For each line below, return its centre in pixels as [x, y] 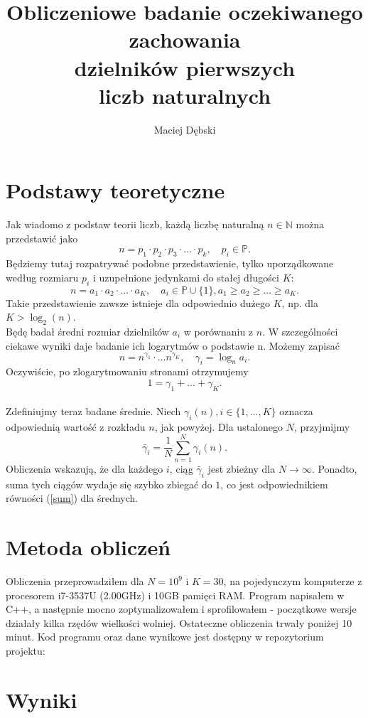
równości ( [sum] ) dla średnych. [72, 498]
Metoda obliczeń [88, 547]
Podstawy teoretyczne [115, 190]
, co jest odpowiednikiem [274, 484]
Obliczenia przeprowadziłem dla [75, 581]
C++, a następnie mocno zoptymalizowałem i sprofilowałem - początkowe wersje [181, 609]
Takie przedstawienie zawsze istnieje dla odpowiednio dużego [138, 302]
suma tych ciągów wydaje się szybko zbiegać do [109, 484]
